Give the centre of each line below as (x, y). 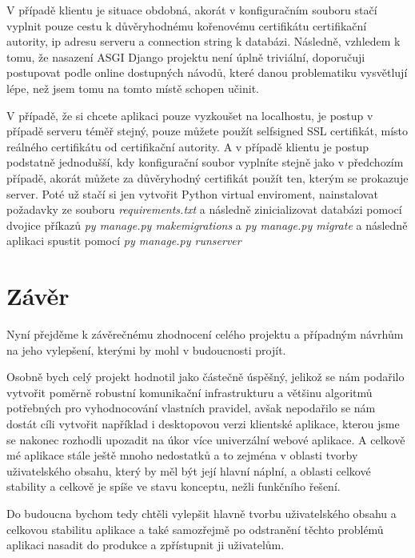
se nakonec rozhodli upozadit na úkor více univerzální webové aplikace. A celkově (206, 439)
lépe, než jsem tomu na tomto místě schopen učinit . (133, 88)
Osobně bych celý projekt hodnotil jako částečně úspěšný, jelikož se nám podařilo (206, 377)
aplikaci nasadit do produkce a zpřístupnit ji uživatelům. (146, 545)
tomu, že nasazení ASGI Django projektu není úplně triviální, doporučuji (186, 56)
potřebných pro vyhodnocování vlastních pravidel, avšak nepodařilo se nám (191, 408)
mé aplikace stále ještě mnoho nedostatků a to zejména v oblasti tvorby (182, 455)
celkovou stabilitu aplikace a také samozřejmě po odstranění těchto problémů (195, 529)
